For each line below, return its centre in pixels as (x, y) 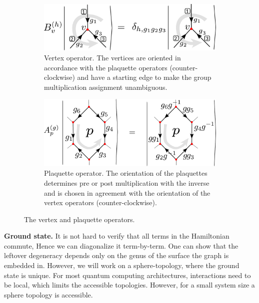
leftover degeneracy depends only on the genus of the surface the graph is (116, 255)
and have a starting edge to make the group (144, 77)
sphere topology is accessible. (48, 294)
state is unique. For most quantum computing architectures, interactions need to (127, 275)
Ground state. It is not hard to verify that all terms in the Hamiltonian (117, 236)
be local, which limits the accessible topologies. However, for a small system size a (129, 285)
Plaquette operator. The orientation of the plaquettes (126, 173)
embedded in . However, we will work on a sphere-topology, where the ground (122, 265)
